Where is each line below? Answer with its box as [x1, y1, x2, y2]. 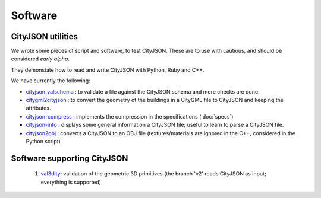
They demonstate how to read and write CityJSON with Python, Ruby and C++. [11, 66, 204, 74]
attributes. [26, 104, 51, 112]
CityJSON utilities [11, 31, 78, 41]
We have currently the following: [11, 77, 90, 84]
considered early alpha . [11, 55, 70, 62]
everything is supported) [40, 178, 101, 186]
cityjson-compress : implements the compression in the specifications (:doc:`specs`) [26, 113, 234, 120]
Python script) [26, 138, 61, 145]
